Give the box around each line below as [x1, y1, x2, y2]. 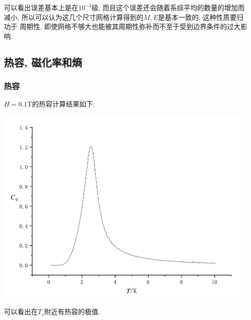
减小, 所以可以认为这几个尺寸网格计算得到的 [4, 12, 144, 22]
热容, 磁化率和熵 [4, 54, 82, 69]
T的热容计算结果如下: [27, 99, 95, 109]
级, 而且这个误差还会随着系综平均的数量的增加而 [91, 2, 245, 12]
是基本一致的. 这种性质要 [158, 12, 237, 22]
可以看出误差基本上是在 [4, 2, 78, 12]
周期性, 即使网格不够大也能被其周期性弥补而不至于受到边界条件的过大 [19, 21, 241, 31]
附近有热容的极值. [44, 306, 101, 317]
